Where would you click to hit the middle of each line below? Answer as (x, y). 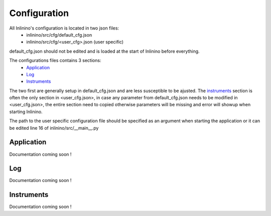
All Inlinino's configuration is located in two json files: (64, 28)
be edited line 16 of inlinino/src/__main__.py (54, 128)
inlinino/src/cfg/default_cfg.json (59, 35)
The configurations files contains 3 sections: (55, 61)
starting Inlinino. (26, 112)
